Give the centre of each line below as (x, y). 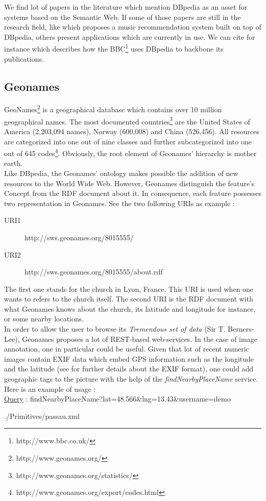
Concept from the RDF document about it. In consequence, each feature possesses (133, 193)
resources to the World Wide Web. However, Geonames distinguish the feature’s (129, 183)
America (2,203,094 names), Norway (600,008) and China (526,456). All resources (132, 131)
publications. (24, 58)
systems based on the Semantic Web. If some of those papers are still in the (123, 17)
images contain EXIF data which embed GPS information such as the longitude (129, 358)
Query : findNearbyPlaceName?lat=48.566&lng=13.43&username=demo (117, 399)
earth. (13, 163)
